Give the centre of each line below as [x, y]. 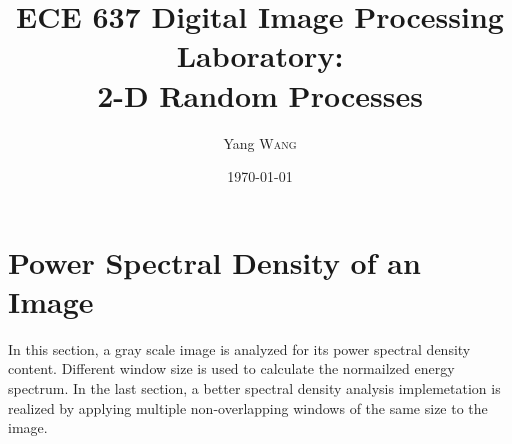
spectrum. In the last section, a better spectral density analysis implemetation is [254, 388]
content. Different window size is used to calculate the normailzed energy [231, 368]
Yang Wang [260, 142]
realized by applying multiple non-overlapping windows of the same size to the [248, 407]
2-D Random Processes [260, 94]
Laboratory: [260, 55]
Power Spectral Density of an [214, 261]
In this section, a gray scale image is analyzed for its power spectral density [239, 348]
